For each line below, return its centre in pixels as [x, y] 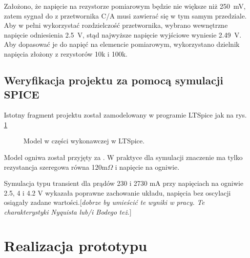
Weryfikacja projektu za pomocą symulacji [114, 80]
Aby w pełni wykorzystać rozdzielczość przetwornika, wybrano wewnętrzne [116, 25]
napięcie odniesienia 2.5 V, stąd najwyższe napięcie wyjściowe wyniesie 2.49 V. [123, 34]
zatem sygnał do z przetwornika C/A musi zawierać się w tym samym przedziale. [125, 15]
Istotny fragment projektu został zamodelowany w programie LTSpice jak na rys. [125, 115]
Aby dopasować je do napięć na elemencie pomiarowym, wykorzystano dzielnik [122, 44]
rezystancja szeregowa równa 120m [56, 167]
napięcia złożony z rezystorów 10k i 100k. [66, 53]
